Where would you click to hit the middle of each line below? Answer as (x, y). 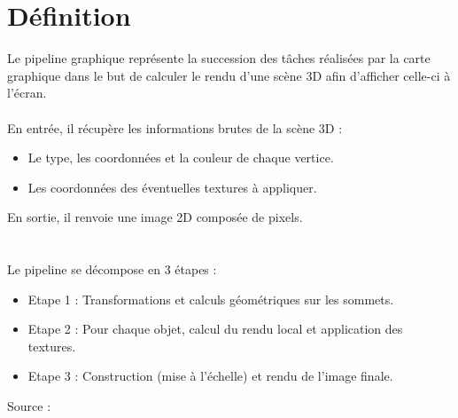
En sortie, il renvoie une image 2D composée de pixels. (155, 217)
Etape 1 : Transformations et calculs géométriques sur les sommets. (211, 299)
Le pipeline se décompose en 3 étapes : (112, 269)
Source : (29, 406)
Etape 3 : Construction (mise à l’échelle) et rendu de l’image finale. (210, 376)
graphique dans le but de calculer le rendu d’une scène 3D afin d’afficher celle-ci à (229, 75)
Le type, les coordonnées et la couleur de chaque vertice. (181, 158)
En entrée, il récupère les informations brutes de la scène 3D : (175, 127)
